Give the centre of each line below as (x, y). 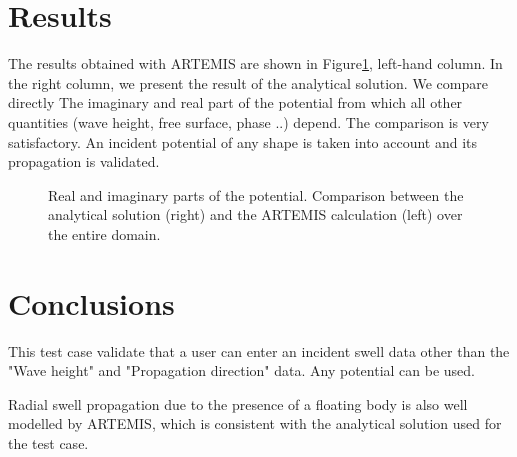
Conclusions (91, 302)
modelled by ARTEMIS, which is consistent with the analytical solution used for (255, 423)
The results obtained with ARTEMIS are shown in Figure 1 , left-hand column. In (255, 63)
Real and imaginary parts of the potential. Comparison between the (256, 194)
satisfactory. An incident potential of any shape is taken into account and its (243, 141)
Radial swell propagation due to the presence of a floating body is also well (238, 403)
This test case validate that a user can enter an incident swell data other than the (259, 350)
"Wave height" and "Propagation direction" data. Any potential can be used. (242, 370)
